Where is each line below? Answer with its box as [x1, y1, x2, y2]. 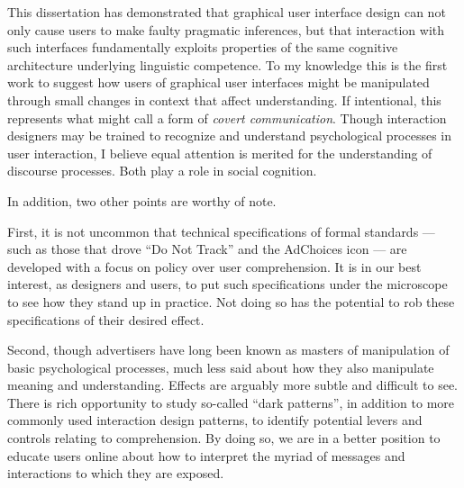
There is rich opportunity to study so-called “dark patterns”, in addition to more [7, 393, 455, 411]
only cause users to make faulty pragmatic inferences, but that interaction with [7, 20, 445, 39]
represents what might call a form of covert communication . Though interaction [7, 108, 447, 127]
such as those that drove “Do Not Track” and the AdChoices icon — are [7, 239, 407, 258]
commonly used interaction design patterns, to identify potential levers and [7, 411, 423, 429]
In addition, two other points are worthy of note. [7, 191, 277, 210]
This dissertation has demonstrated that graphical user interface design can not [7, 3, 446, 21]
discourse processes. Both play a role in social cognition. [7, 161, 317, 180]
